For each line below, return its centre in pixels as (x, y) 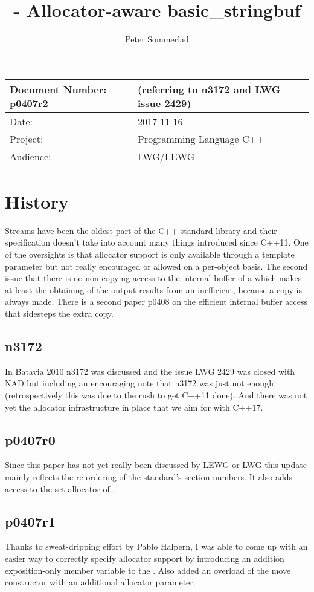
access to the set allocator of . (60, 488)
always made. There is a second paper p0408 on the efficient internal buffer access (156, 301)
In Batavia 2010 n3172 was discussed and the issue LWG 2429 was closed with (150, 371)
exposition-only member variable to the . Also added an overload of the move (148, 570)
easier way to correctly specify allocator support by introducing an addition (145, 558)
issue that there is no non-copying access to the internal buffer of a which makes (153, 278)
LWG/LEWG (166, 156)
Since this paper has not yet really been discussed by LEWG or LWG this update (156, 465)
